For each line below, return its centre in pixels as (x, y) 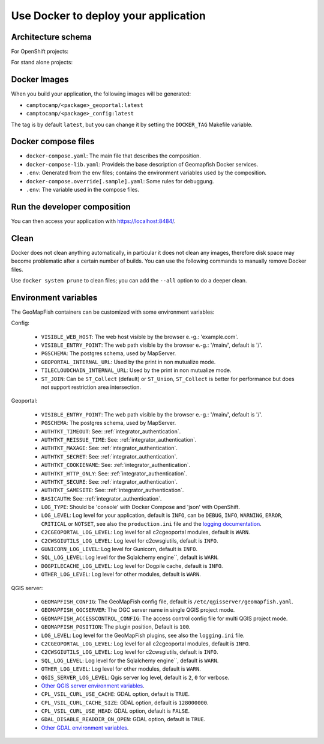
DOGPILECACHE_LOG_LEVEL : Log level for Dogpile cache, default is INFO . (132, 566)
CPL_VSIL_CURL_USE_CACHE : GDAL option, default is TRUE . (115, 694)
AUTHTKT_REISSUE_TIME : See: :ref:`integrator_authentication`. (119, 439)
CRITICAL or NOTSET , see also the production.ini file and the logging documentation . (151, 523)
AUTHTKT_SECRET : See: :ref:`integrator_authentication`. (109, 456)
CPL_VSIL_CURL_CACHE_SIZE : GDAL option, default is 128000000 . (125, 703)
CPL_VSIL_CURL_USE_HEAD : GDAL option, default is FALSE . (115, 711)
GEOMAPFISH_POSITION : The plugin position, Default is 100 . (116, 627)
